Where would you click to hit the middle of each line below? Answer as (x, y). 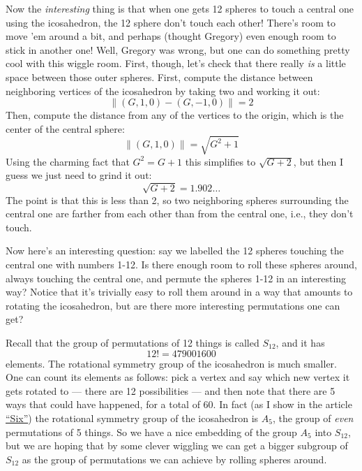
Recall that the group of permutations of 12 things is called (133, 342)
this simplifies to (220, 161)
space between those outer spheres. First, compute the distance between (159, 77)
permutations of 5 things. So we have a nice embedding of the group (151, 432)
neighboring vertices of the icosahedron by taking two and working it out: (163, 90)
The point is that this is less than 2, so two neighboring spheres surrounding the (177, 200)
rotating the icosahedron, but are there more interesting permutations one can (173, 305)
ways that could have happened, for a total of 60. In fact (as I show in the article (179, 404)
